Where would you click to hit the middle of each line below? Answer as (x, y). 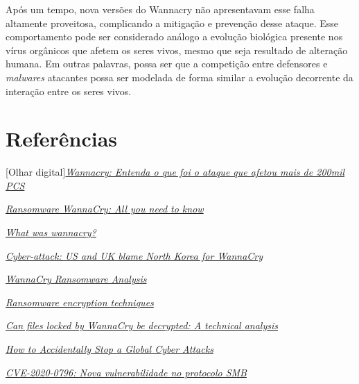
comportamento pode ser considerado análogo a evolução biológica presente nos (174, 36)
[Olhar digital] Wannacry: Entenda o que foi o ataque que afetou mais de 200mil (175, 172)
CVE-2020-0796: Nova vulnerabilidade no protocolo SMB (126, 372)
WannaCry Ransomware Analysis (76, 279)
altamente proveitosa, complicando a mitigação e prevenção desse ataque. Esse (172, 23)
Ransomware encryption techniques (80, 302)
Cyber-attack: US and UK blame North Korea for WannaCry (134, 255)
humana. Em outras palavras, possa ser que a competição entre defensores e (167, 64)
